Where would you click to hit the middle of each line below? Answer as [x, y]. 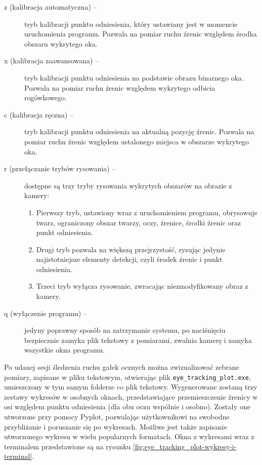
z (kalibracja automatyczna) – [51, 7]
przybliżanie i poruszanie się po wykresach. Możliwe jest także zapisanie [116, 426]
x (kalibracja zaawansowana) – [52, 61]
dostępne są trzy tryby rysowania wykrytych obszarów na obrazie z [128, 185]
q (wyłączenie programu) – [46, 313]
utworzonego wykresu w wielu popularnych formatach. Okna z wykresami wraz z [129, 436]
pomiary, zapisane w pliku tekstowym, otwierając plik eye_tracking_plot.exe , [127, 377]
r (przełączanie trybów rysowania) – [60, 168]
